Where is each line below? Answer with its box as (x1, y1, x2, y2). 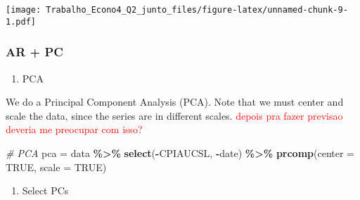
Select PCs (22, 183, 69, 198)
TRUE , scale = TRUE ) (6, 159, 107, 174)
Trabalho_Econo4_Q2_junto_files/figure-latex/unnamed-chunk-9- (46, 5, 348, 15)
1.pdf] (6, 16, 36, 27)
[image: (6, 5, 41, 15)
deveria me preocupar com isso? (6, 122, 143, 137)
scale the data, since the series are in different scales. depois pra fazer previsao (6, 108, 343, 123)
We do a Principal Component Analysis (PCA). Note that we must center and (6, 94, 344, 109)
